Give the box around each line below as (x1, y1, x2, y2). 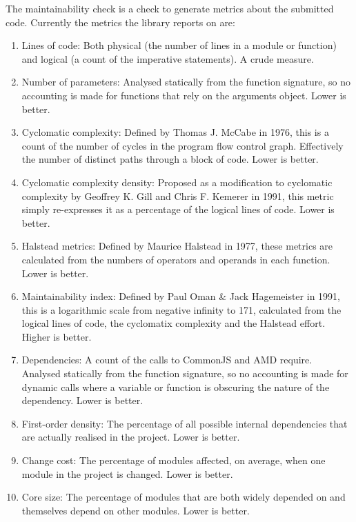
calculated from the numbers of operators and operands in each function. (21, 252, 330, 266)
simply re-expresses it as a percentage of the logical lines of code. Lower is (21, 202, 335, 217)
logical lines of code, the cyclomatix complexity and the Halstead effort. (21, 316, 326, 330)
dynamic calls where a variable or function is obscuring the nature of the (21, 379, 330, 394)
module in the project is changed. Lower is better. (21, 466, 233, 481)
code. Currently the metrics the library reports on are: (6, 14, 235, 29)
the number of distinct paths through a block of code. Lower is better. (21, 152, 319, 166)
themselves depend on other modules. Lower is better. (21, 503, 250, 517)
